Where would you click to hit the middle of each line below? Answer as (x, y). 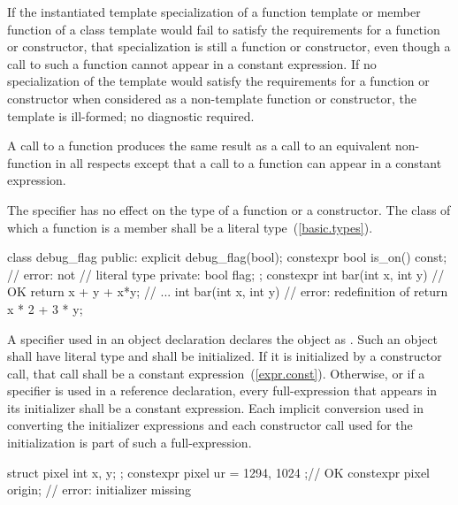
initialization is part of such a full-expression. (130, 443)
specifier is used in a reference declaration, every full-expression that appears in (222, 390)
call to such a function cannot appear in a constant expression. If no (192, 63)
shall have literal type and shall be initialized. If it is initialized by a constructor (225, 356)
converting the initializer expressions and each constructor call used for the (210, 425)
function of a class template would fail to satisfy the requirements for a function (224, 29)
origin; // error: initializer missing (99, 490)
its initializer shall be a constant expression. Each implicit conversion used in (216, 407)
